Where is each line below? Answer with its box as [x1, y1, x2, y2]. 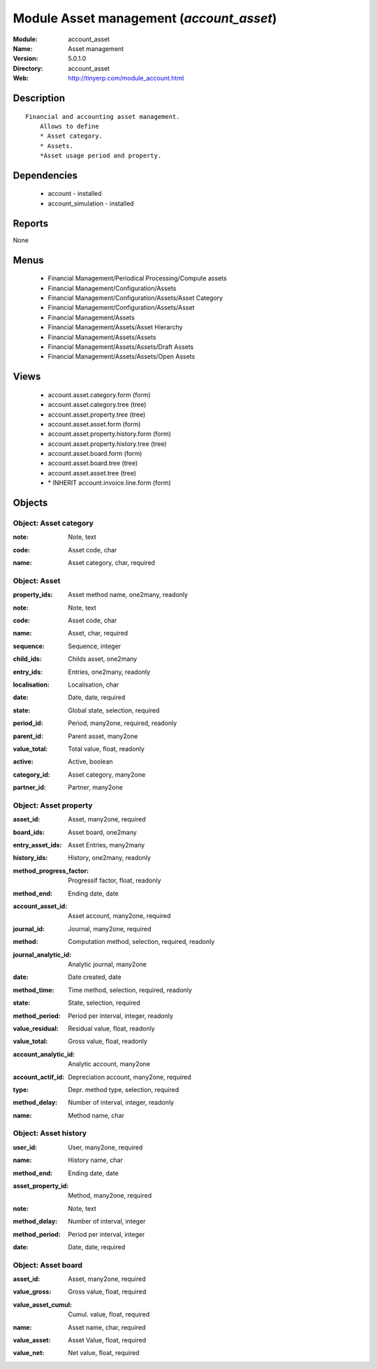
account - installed [47, 189, 102, 198]
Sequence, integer [68, 642, 121, 650]
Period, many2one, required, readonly [68, 719, 177, 727]
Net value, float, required [68, 1349, 140, 1357]
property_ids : [13, 591, 53, 599]
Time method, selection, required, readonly [68, 986, 192, 994]
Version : [13, 55, 38, 63]
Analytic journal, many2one [68, 960, 147, 968]
